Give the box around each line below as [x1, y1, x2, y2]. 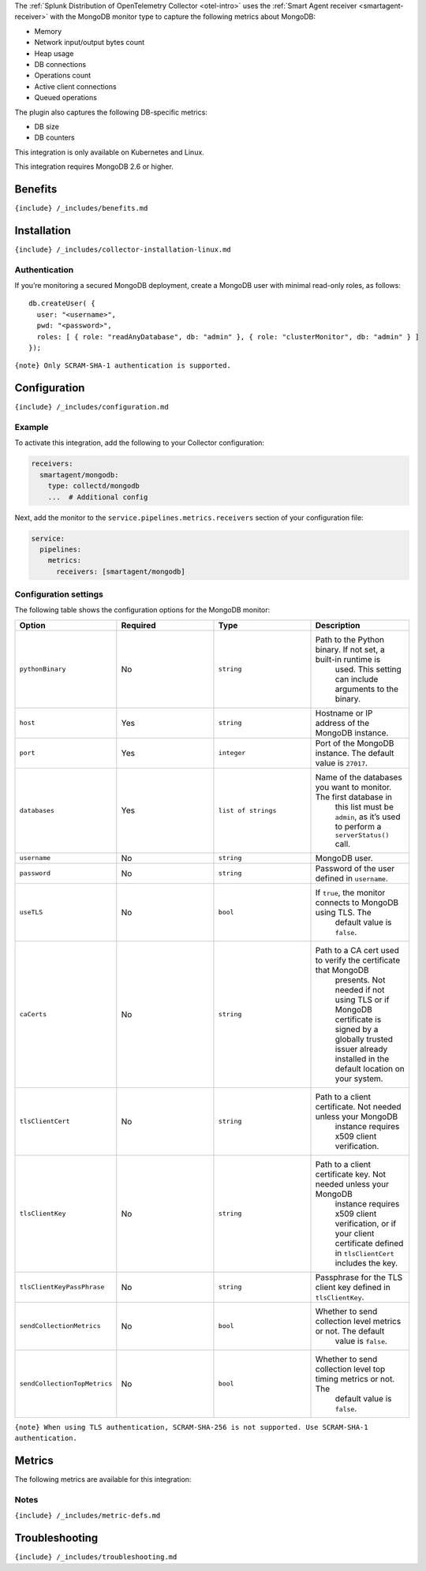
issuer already [334, 1043, 388, 1054]
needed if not [334, 984, 385, 995]
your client [334, 1228, 375, 1239]
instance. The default [315, 747, 394, 758]
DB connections [34, 59, 87, 69]
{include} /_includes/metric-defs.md [14, 1511, 161, 1521]
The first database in [315, 791, 392, 802]
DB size [34, 122, 59, 131]
